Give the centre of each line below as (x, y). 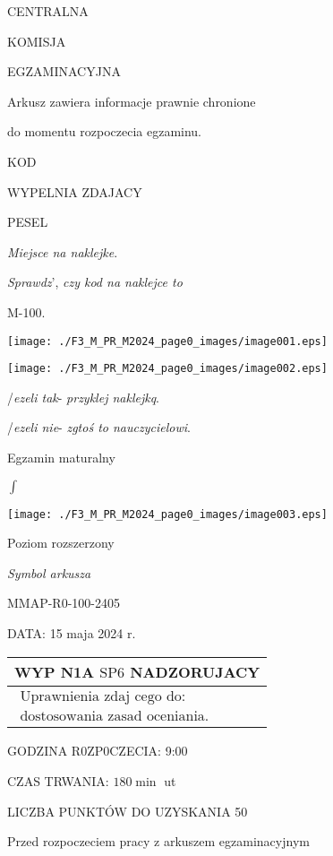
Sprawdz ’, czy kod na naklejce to (95, 282)
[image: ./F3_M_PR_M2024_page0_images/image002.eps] (167, 369)
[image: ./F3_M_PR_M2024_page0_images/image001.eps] (167, 341)
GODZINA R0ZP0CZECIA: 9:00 (98, 751)
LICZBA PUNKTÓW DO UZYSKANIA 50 (128, 811)
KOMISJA (37, 41)
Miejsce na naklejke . (63, 251)
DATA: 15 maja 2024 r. (72, 633)
